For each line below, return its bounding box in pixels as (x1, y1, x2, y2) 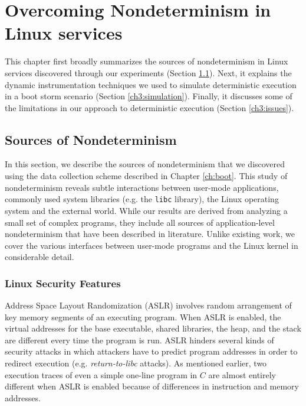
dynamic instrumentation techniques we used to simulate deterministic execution (5, 78, 297, 90)
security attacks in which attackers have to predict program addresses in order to (5, 345, 298, 358)
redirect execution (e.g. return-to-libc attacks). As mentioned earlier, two (5, 357, 267, 369)
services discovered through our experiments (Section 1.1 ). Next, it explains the (5, 66, 292, 79)
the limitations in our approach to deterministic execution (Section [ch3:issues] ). (5, 101, 294, 113)
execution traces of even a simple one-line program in (5, 368, 198, 381)
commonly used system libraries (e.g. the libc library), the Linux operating (5, 193, 279, 205)
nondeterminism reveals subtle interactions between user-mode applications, (5, 181, 279, 193)
